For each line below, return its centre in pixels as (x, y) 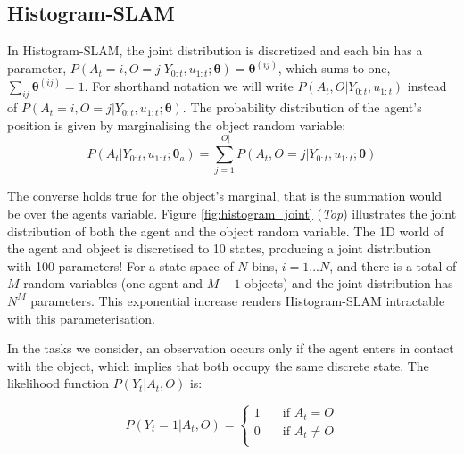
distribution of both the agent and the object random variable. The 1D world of (226, 231)
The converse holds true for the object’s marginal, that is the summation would (225, 196)
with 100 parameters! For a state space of (120, 265)
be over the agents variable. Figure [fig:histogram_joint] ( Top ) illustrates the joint (232, 213)
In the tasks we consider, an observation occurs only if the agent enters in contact (231, 348)
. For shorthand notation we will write (189, 86)
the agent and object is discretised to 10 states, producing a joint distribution (220, 248)
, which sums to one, (334, 68)
